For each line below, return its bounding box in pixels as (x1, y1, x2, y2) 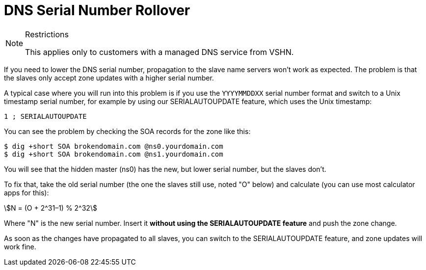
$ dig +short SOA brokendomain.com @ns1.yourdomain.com (4, 150, 223, 158)
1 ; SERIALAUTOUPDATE (4, 112, 87, 120)
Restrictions (25, 29, 69, 39)
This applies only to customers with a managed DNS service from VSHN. (25, 47, 294, 57)
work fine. (4, 242, 36, 251)
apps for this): (4, 188, 49, 197)
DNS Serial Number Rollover (4, 2, 190, 19)
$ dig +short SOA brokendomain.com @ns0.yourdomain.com (4, 142, 223, 150)
